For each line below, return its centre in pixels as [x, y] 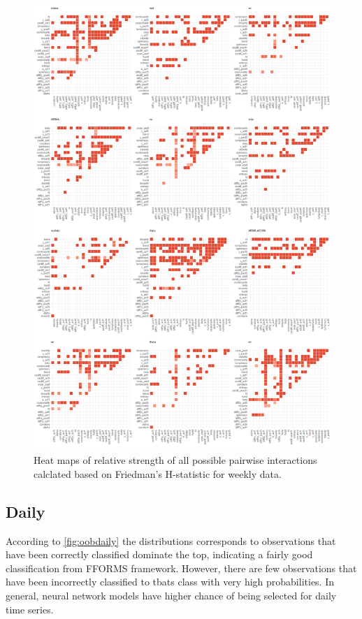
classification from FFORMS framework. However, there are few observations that [181, 568]
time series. [30, 609]
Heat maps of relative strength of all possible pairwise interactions [175, 460]
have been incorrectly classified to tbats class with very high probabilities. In [170, 582]
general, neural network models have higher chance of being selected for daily [171, 595]
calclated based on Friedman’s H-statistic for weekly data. [158, 473]
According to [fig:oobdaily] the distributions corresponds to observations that [171, 540]
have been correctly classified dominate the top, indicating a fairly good [159, 554]
